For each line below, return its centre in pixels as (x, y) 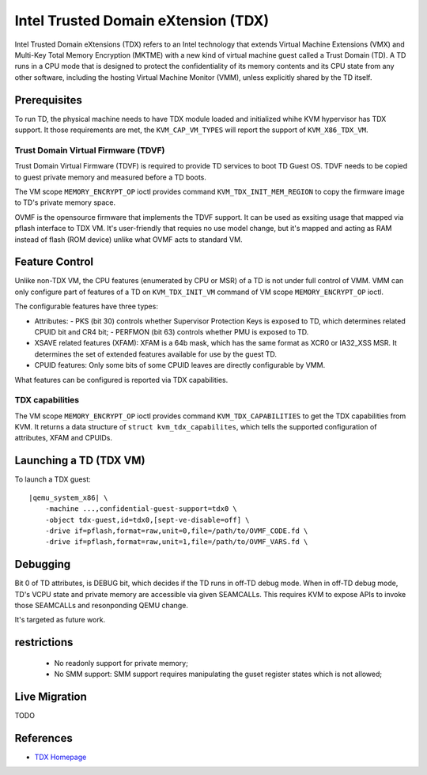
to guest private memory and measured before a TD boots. (111, 177)
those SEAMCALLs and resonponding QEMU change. (102, 605)
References (43, 738)
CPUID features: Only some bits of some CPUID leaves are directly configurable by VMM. (180, 365)
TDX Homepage (60, 757)
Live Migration (51, 697)
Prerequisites (48, 100)
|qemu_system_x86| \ (68, 497)
